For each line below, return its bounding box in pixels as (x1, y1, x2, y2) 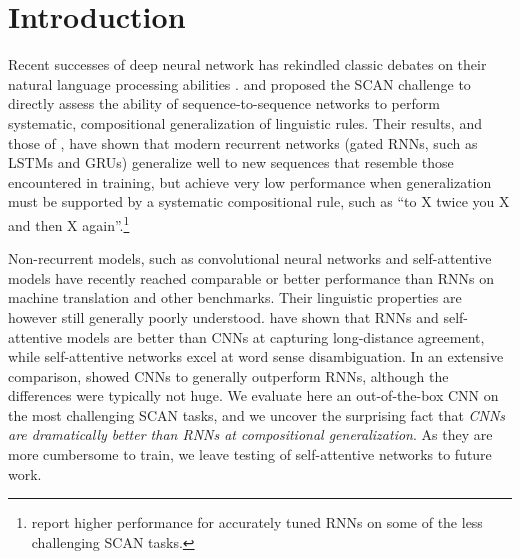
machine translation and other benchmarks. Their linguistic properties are (8, 287, 462, 308)
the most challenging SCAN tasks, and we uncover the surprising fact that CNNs (8, 404, 506, 425)
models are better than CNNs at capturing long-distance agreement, (66, 326, 485, 347)
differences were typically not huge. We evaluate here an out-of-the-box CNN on (8, 385, 499, 406)
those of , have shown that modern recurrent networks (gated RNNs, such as (8, 132, 478, 153)
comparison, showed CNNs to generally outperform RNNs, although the (8, 365, 449, 386)
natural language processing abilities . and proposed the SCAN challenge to (8, 73, 471, 94)
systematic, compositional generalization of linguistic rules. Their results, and (8, 112, 482, 133)
